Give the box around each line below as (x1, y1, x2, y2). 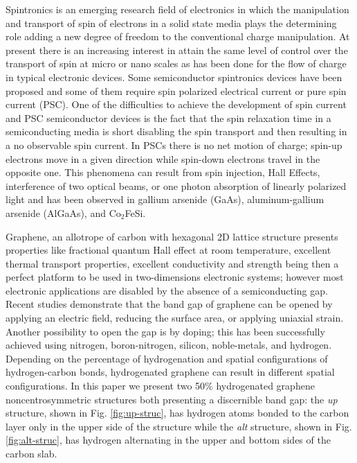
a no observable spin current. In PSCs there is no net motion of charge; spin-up (6, 137, 342, 152)
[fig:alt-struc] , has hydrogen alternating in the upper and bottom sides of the (6, 433, 331, 447)
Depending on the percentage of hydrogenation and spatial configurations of (6, 351, 328, 365)
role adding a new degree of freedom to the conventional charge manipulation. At (6, 29, 350, 44)
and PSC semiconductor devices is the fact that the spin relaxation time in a (6, 110, 331, 125)
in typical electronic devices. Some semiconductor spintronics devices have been (6, 69, 342, 84)
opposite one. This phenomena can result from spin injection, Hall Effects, (6, 165, 320, 180)
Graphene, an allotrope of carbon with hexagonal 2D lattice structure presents (6, 229, 338, 243)
